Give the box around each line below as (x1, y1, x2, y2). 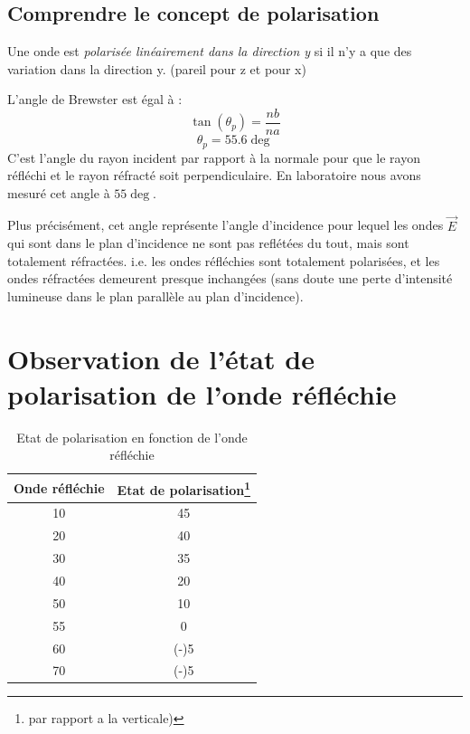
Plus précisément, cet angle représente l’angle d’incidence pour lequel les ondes (7, 215, 444, 234)
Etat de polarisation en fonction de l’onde (16, 427, 248, 446)
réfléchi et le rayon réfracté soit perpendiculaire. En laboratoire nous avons (7, 166, 421, 185)
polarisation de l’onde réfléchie (7, 375, 397, 412)
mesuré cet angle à (7, 183, 110, 202)
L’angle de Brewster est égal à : (7, 90, 183, 109)
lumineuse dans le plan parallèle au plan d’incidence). (7, 286, 304, 305)
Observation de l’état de (7, 339, 315, 377)
